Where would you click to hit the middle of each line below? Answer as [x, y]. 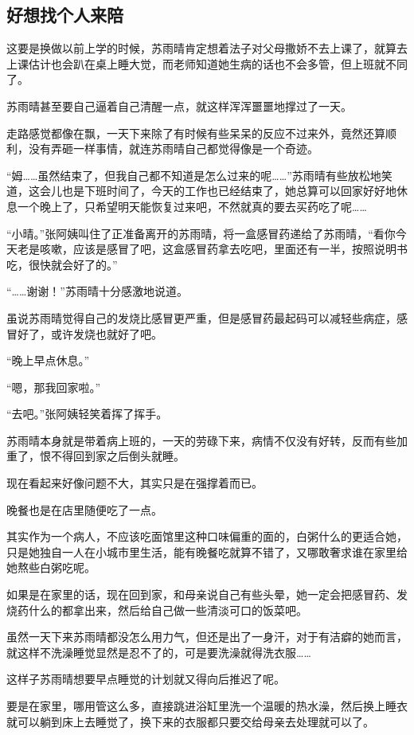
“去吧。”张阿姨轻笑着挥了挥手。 [87, 414]
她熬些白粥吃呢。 [51, 567]
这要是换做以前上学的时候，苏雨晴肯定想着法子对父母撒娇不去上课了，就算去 [207, 48]
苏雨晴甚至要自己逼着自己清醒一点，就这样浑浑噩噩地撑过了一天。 [179, 106]
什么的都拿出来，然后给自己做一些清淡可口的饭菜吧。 [168, 610]
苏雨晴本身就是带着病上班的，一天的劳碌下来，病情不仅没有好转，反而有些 [201, 440]
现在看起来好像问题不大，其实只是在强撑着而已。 [135, 483]
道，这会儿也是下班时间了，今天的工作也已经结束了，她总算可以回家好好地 [201, 191]
